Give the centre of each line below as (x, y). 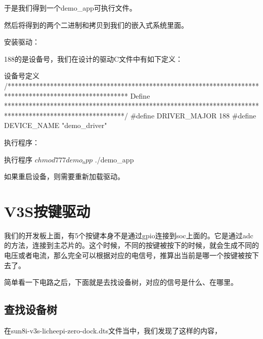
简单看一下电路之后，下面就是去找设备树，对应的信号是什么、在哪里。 (121, 282)
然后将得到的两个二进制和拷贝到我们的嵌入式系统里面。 (96, 25)
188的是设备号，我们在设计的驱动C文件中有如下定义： (94, 58)
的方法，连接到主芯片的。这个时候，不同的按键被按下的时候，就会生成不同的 (131, 245)
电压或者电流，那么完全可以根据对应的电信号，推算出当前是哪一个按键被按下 (131, 255)
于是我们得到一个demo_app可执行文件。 (70, 8)
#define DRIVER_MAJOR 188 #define (193, 115)
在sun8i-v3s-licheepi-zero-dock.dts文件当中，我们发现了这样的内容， (113, 331)
